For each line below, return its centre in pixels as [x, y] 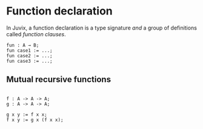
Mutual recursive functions [58, 80]
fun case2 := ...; [29, 55]
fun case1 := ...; [29, 50]
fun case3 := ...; [29, 61]
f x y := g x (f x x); [35, 120]
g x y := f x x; [27, 115]
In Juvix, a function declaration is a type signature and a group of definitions [101, 28]
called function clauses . [36, 34]
